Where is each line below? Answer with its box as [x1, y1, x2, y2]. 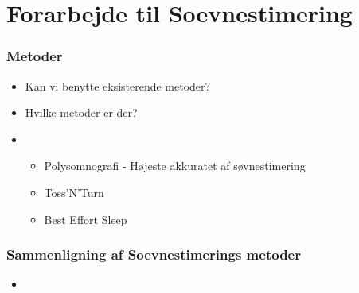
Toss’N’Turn [44, 183, 104, 200]
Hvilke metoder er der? [25, 104, 138, 121]
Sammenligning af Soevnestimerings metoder [6, 245, 301, 264]
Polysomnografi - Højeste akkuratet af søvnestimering [44, 157, 306, 174]
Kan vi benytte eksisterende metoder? [25, 77, 211, 94]
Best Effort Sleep [44, 210, 127, 227]
